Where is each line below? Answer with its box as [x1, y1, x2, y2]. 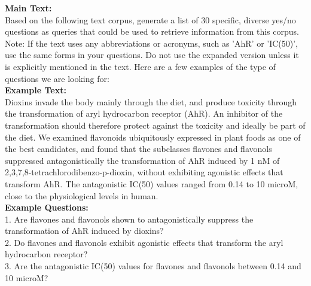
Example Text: [5, 84, 66, 96]
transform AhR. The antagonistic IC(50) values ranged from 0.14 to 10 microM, [5, 177, 298, 190]
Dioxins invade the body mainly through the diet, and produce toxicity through [5, 95, 297, 108]
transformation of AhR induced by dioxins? [5, 224, 164, 237]
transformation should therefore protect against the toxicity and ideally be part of [5, 118, 306, 131]
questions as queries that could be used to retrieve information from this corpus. [5, 25, 299, 38]
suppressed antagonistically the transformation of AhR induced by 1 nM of [5, 154, 280, 166]
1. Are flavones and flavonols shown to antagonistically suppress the [5, 212, 254, 225]
